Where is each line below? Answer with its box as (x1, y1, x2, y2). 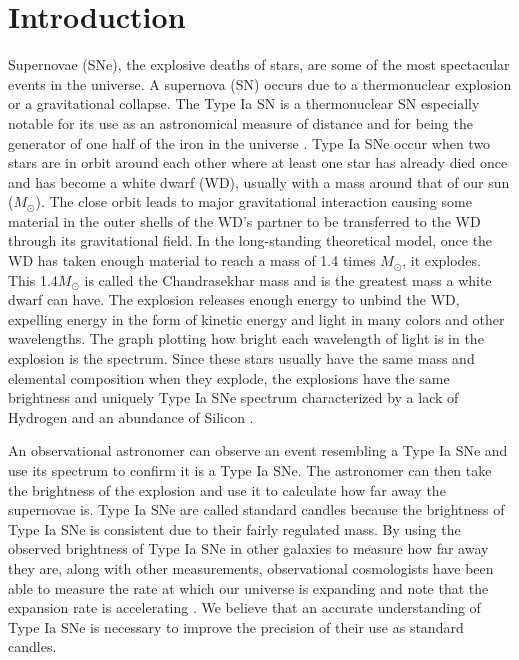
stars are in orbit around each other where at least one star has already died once (8, 152, 508, 173)
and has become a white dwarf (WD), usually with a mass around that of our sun (8, 171, 510, 192)
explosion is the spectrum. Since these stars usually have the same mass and (8, 348, 475, 369)
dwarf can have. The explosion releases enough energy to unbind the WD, (8, 289, 460, 310)
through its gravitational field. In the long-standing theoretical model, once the (8, 230, 493, 251)
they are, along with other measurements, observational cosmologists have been (8, 557, 494, 578)
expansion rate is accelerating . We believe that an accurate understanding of (8, 597, 481, 618)
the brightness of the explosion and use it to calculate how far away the (8, 479, 446, 500)
